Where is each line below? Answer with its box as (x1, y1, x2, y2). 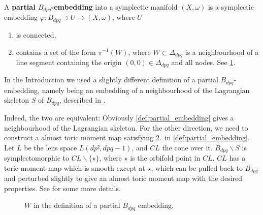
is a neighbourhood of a (185, 46, 259, 57)
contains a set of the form (16, 46, 96, 57)
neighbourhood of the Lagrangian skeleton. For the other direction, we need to (4, 122, 248, 133)
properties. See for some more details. (4, 182, 121, 193)
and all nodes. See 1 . (171, 56, 236, 67)
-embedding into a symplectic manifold (51, 2, 178, 12)
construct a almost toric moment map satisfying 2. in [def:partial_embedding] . (4, 132, 250, 143)
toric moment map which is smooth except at (4, 162, 145, 173)
